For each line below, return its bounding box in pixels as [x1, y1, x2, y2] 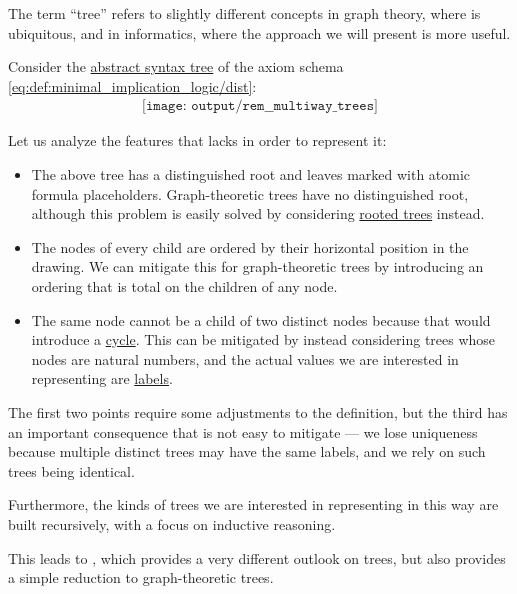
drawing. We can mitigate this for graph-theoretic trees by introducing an [31, 256, 484, 277]
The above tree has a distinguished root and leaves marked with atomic [31, 164, 471, 184]
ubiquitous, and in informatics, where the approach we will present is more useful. [8, 22, 511, 43]
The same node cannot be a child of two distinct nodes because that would [31, 309, 491, 330]
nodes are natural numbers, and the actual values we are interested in [31, 348, 459, 369]
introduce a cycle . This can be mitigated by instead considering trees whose [31, 329, 496, 350]
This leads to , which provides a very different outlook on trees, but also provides [8, 547, 506, 568]
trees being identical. [8, 460, 135, 481]
